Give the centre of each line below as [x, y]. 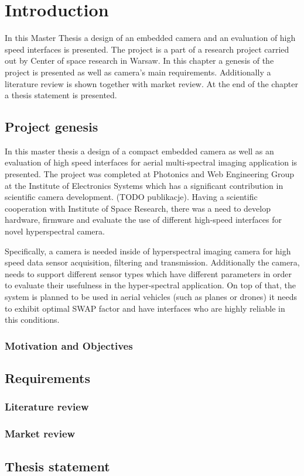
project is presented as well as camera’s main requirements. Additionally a [138, 72]
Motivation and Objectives [69, 345]
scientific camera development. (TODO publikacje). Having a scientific [131, 197]
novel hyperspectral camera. [55, 231]
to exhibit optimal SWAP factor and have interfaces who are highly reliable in [145, 308]
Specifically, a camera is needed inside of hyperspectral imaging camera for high [148, 251]
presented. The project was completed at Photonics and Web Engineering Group [150, 174]
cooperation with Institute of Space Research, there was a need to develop [138, 208]
